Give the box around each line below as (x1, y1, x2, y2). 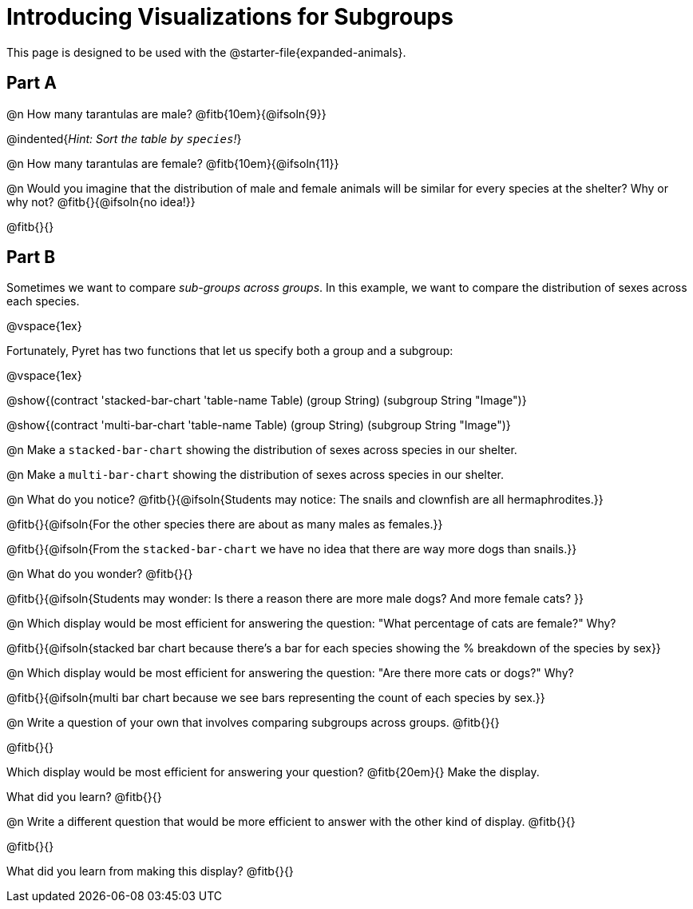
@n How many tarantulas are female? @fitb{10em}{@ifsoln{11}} (6, 156, 339, 170)
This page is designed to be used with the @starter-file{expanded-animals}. (6, 45, 406, 59)
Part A (6, 73, 57, 94)
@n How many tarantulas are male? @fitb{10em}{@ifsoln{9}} (6, 106, 327, 121)
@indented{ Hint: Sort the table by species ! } (6, 131, 242, 146)
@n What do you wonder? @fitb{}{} (6, 567, 193, 581)
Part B (6, 247, 56, 268)
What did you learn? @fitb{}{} (6, 790, 162, 804)
